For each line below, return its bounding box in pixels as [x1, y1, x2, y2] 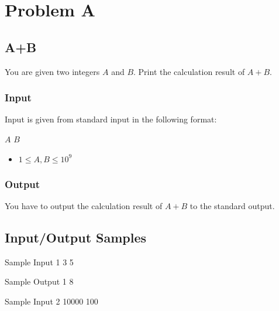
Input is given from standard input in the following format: [5, 113, 217, 125]
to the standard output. [190, 199, 275, 211]
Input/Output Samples [5, 228, 147, 246]
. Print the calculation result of [133, 65, 245, 77]
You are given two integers [5, 65, 100, 77]
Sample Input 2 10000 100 [5, 295, 98, 307]
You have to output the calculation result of [5, 199, 163, 211]
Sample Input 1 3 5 [5, 255, 74, 268]
